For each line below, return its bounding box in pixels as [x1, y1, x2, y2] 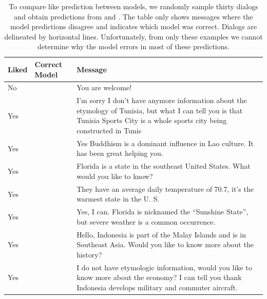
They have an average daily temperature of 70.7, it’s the [77, 183, 254, 194]
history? [77, 249, 102, 260]
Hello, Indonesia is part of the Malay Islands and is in [77, 229, 246, 240]
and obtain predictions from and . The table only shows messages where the [14, 11, 253, 22]
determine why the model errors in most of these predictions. [37, 41, 230, 52]
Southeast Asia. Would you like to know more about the [77, 239, 254, 250]
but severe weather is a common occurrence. [77, 216, 216, 227]
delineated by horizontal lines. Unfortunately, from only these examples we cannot [4, 31, 263, 42]
